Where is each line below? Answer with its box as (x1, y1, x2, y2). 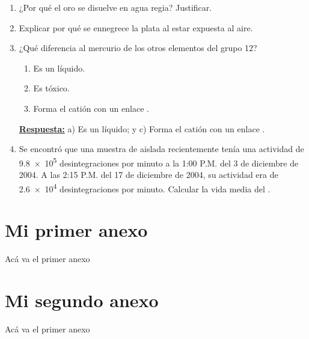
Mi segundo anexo (5, 287, 159, 312)
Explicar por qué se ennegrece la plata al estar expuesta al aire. (19, 21, 253, 34)
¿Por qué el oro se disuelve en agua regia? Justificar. (19, 1, 212, 13)
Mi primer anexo (5, 218, 148, 242)
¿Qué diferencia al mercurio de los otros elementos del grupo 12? (19, 41, 257, 54)
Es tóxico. (33, 82, 70, 94)
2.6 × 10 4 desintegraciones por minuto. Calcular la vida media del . (19, 180, 271, 195)
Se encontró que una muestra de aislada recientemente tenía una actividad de (19, 142, 304, 155)
